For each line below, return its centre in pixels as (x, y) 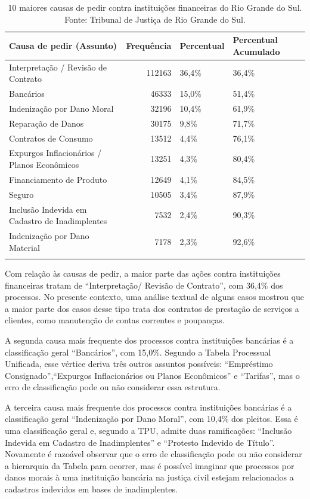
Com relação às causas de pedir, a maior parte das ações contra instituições (143, 273)
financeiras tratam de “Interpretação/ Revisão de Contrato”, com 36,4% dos (144, 285)
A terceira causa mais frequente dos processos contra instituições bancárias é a (148, 407)
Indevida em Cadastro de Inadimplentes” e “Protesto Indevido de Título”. (140, 442)
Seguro (21, 194)
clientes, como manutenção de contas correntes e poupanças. (115, 320)
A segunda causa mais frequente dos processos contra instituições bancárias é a (149, 340)
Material (24, 247)
